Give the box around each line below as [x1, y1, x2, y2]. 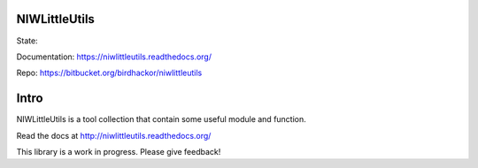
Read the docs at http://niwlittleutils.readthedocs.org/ [16, 130, 212, 141]
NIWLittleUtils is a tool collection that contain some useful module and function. [16, 114, 307, 125]
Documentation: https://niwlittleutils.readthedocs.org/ [16, 51, 212, 62]
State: [16, 35, 39, 46]
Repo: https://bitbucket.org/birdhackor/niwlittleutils [16, 67, 203, 79]
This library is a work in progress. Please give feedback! [16, 146, 221, 157]
